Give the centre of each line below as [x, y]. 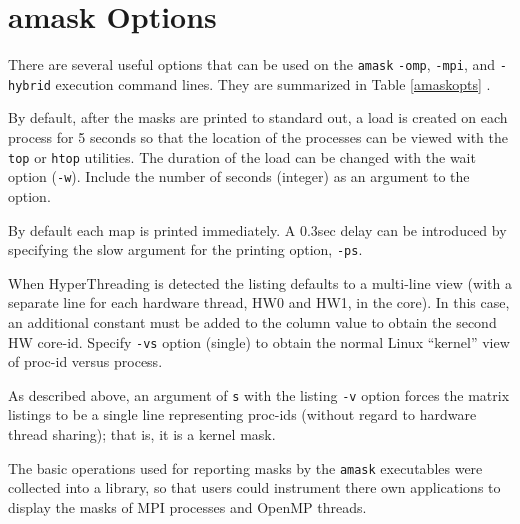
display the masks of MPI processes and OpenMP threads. [187, 506]
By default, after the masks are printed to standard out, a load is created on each [258, 117]
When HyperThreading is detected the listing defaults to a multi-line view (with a [260, 282]
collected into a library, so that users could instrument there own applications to [254, 487]
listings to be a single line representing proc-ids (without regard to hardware [242, 414]
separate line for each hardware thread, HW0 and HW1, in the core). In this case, [259, 302]
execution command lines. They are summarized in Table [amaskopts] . [273, 83]
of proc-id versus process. [85, 361]
